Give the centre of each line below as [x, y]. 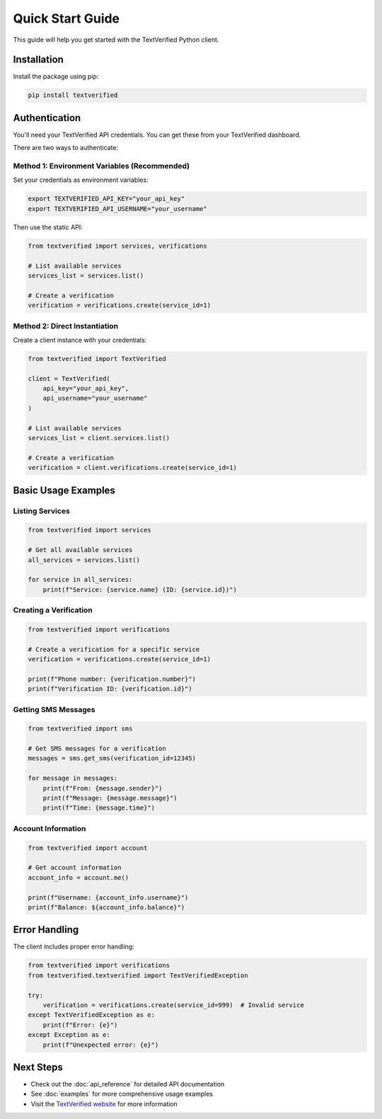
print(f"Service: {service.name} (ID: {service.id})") [140, 590]
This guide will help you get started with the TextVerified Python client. [116, 40]
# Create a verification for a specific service [114, 649]
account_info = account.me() [79, 877]
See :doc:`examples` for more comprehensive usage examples [122, 1094]
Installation [38, 60]
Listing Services [41, 511]
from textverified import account [88, 848]
